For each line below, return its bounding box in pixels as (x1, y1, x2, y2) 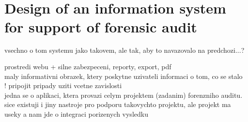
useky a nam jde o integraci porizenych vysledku (4, 108, 148, 119)
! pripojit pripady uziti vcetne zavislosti (4, 80, 122, 91)
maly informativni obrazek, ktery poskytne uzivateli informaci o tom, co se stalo (4, 71, 243, 81)
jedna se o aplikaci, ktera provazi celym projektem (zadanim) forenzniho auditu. (4, 90, 243, 100)
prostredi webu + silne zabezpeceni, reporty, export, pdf (4, 61, 171, 71)
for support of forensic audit (4, 17, 197, 37)
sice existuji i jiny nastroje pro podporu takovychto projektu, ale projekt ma (4, 99, 231, 109)
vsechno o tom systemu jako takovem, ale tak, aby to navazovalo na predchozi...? (4, 45, 245, 55)
